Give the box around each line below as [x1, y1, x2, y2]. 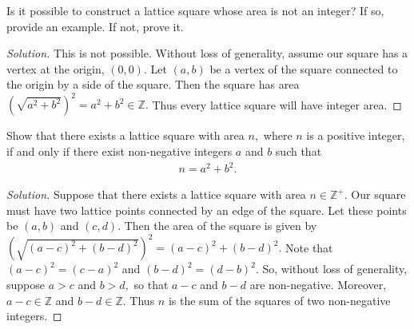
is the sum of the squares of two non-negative [168, 291, 391, 308]
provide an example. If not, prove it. [6, 18, 184, 34]
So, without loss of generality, [262, 260, 408, 277]
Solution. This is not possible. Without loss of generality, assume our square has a [6, 45, 408, 61]
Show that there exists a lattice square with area [6, 127, 245, 144]
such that [275, 143, 322, 160]
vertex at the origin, [6, 60, 105, 77]
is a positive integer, [306, 127, 405, 144]
